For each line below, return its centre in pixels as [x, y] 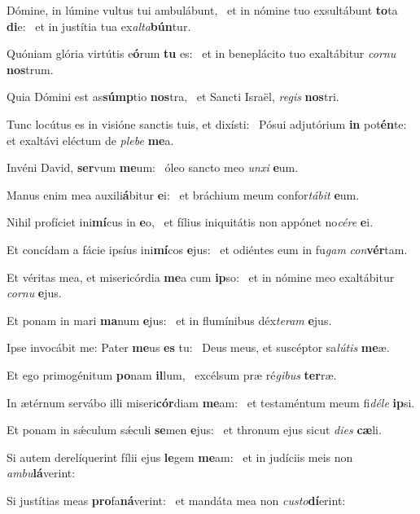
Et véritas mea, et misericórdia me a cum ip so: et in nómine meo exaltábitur [201, 277]
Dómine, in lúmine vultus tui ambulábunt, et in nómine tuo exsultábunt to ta [202, 10]
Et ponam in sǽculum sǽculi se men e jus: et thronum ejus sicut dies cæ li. [194, 430]
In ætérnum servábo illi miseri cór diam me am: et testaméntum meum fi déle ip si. [211, 402]
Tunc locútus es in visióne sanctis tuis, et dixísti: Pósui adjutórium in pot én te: [207, 123]
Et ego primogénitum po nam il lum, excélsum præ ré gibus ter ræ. [172, 374]
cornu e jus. [34, 293]
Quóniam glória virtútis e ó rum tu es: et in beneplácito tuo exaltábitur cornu [201, 53]
